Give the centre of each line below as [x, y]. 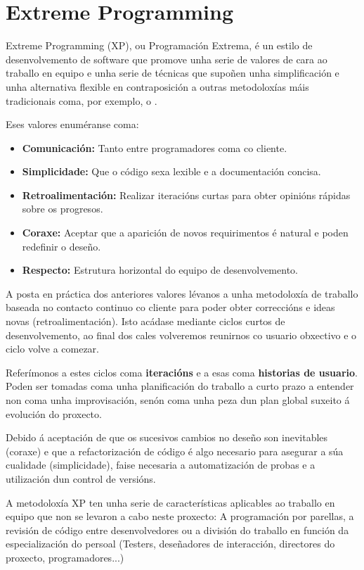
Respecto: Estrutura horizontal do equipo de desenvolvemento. [160, 270]
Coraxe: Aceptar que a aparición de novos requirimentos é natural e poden [185, 233]
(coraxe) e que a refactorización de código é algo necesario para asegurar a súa [175, 451]
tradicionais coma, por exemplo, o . [82, 100]
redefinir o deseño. [61, 246]
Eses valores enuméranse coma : [72, 124]
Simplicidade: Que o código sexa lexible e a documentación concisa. [171, 171]
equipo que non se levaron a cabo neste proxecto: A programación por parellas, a [180, 516]
